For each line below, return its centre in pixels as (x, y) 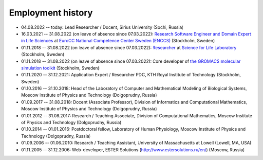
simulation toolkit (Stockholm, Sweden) (60, 68)
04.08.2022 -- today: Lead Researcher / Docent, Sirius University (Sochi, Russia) (102, 27)
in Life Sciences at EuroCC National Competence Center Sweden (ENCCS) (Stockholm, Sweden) (118, 41)
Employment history (51, 13)
